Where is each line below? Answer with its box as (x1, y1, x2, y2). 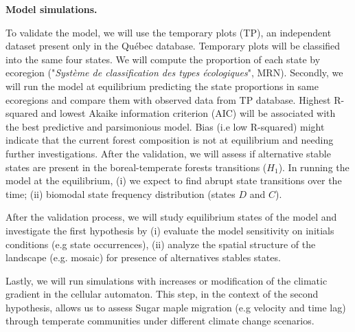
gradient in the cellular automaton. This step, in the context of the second (5, 287, 319, 301)
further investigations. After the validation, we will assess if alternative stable (5, 146, 331, 160)
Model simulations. (5, 2, 98, 16)
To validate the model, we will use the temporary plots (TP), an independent (5, 25, 332, 39)
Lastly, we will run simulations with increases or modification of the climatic (5, 273, 328, 287)
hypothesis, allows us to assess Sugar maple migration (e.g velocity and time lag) (5, 300, 346, 314)
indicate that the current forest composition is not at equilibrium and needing (5, 133, 334, 147)
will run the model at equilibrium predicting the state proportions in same (5, 78, 319, 93)
